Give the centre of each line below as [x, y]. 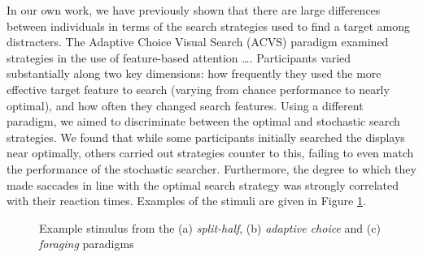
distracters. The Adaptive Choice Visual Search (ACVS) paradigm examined [198, 42]
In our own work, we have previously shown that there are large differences [194, 10]
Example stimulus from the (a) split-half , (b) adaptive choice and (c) [210, 227]
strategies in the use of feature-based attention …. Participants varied [179, 57]
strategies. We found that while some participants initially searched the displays [206, 137]
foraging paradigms [87, 244]
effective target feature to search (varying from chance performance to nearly [198, 89]
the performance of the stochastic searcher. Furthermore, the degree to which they [211, 168]
